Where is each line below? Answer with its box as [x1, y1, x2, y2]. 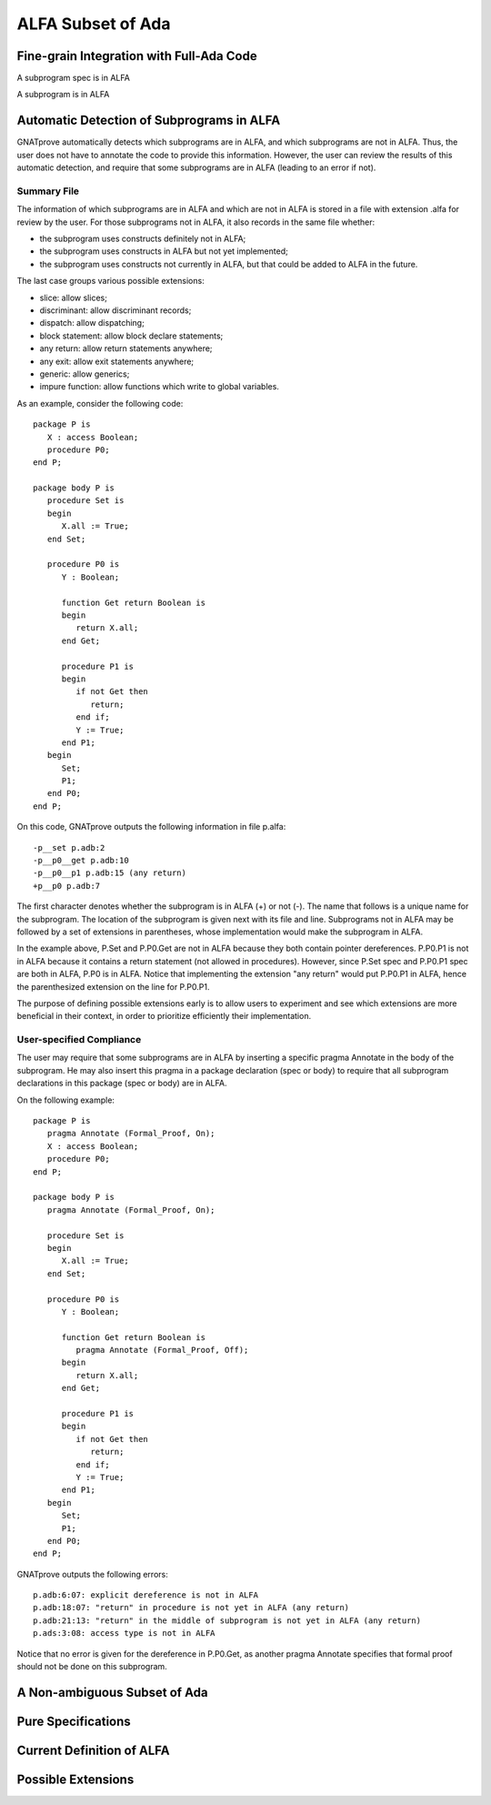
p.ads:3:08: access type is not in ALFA [33, 1629, 215, 1639]
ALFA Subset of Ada [16, 14, 171, 34]
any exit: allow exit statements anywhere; [39, 356, 195, 367]
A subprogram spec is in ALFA [16, 73, 131, 84]
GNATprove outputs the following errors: [16, 1568, 168, 1579]
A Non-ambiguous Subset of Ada [16, 1684, 208, 1700]
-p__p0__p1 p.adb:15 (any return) [33, 868, 186, 878]
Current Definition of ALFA [16, 1742, 170, 1758]
